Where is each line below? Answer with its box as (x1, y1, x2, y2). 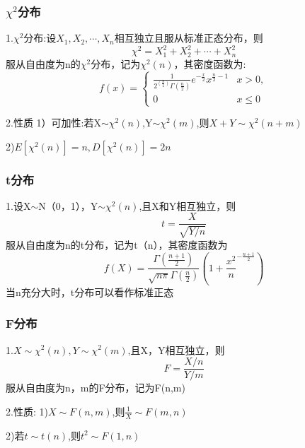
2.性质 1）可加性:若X (6, 115, 101, 130)
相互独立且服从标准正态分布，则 (114, 30, 263, 45)
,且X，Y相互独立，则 (127, 342, 225, 357)
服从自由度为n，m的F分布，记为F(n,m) (6, 380, 185, 395)
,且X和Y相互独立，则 (139, 198, 236, 213)
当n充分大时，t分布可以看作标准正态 (6, 284, 174, 299)
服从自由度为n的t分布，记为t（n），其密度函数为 (6, 237, 228, 252)
